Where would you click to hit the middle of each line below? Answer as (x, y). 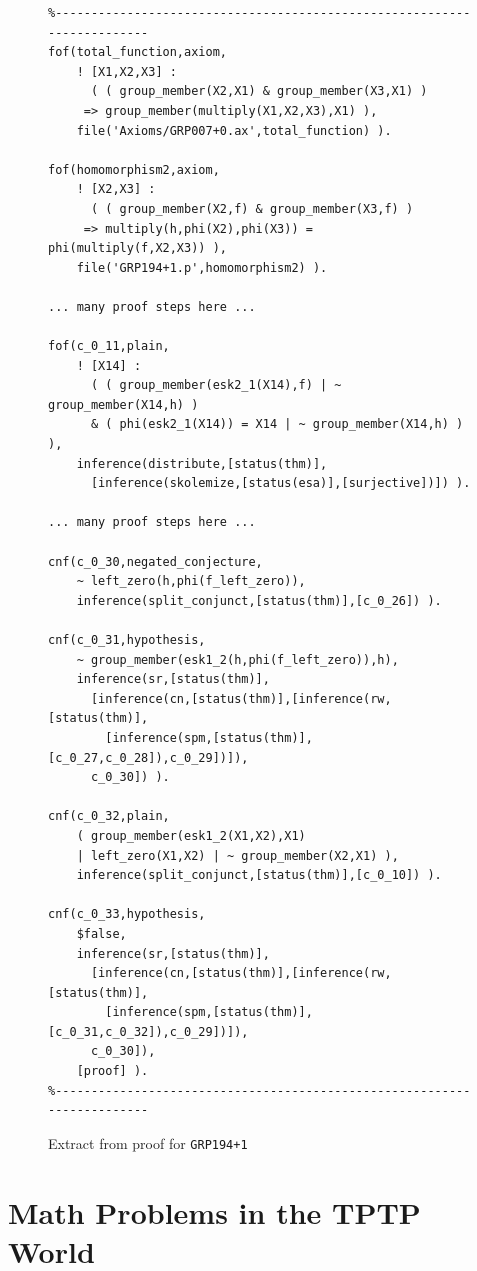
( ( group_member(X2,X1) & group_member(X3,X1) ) (259, 91)
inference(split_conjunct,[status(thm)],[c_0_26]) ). (259, 600)
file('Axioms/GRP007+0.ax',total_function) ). (234, 130)
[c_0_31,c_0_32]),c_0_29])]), (148, 1031)
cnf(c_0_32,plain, (109, 816)
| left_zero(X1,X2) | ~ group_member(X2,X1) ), (237, 855)
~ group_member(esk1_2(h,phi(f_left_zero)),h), (237, 659)
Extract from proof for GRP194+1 (148, 1142)
